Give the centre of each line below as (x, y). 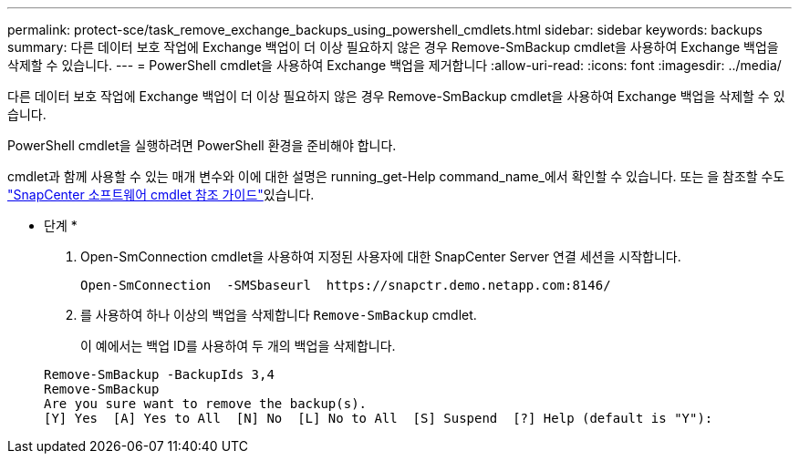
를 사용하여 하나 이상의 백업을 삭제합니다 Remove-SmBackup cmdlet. (279, 315)
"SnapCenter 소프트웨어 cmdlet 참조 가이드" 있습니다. (161, 195)
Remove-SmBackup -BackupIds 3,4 (159, 374)
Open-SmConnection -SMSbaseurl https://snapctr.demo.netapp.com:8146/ (346, 285)
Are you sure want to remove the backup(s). (206, 404)
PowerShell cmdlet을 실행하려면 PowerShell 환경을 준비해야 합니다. (202, 145)
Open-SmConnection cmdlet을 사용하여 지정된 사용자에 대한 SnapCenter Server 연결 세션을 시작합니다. (381, 256)
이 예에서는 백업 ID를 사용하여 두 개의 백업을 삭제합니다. (238, 346)
